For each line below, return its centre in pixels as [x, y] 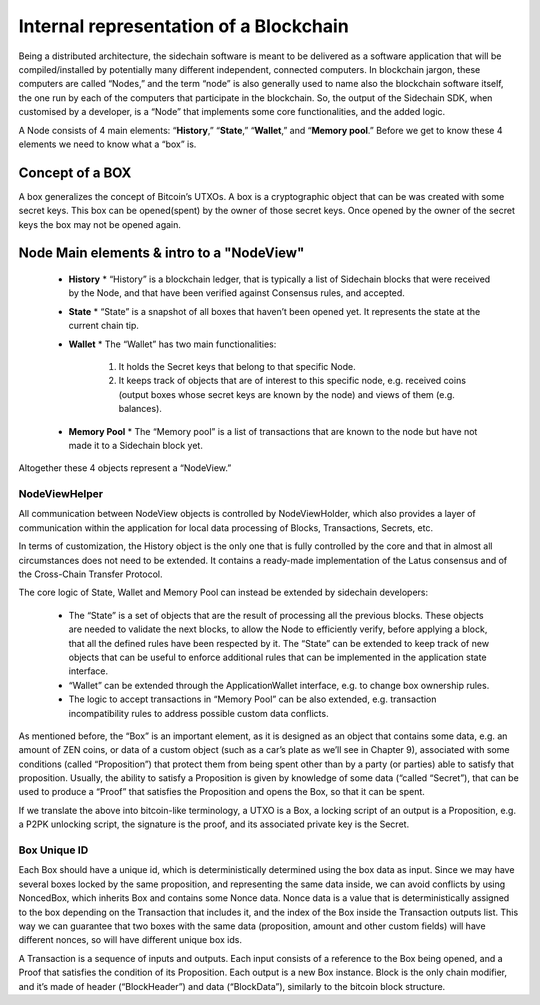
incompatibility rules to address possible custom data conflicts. [198, 713]
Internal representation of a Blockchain [183, 26]
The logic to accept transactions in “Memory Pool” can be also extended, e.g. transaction [252, 699]
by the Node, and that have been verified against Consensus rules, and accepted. [236, 293]
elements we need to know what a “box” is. [107, 144]
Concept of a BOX [75, 172]
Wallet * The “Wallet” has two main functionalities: [172, 344]
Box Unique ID [53, 850]
